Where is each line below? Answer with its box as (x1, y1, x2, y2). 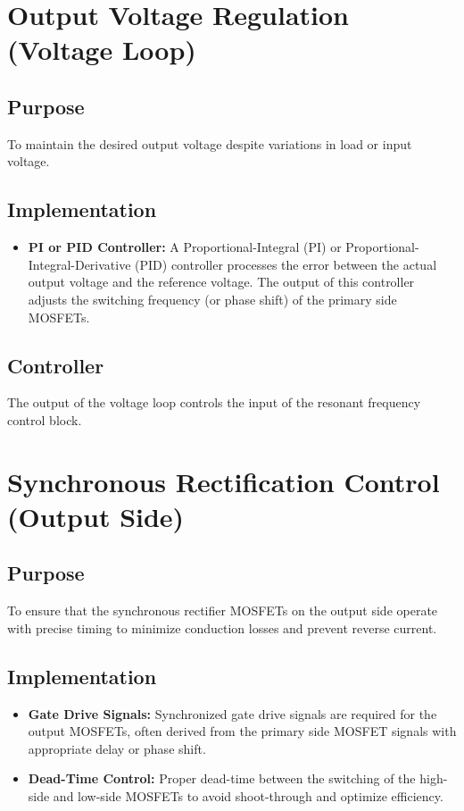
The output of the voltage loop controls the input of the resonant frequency (7, 393, 421, 412)
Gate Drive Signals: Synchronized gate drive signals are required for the (28, 704, 437, 723)
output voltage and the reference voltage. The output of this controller (28, 272, 415, 291)
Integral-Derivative (28, 255, 131, 273)
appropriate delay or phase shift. (28, 739, 206, 757)
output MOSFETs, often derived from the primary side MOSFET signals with (28, 722, 457, 740)
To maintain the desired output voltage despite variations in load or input (7, 134, 412, 153)
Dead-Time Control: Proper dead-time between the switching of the (28, 769, 416, 788)
